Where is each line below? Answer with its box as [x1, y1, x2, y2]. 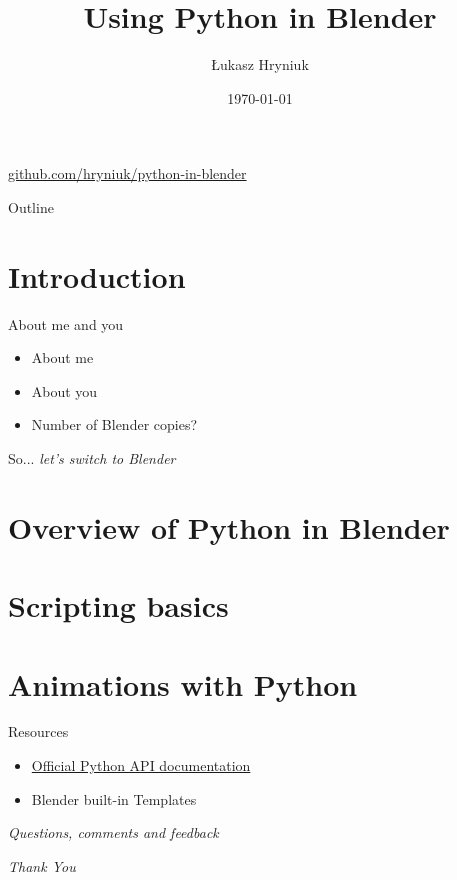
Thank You [8, 855, 76, 876]
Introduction [8, 255, 186, 296]
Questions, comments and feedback [8, 822, 219, 843]
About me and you [8, 313, 124, 334]
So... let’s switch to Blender [8, 448, 176, 468]
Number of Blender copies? [31, 414, 198, 435]
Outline [8, 196, 54, 217]
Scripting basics [8, 585, 229, 626]
